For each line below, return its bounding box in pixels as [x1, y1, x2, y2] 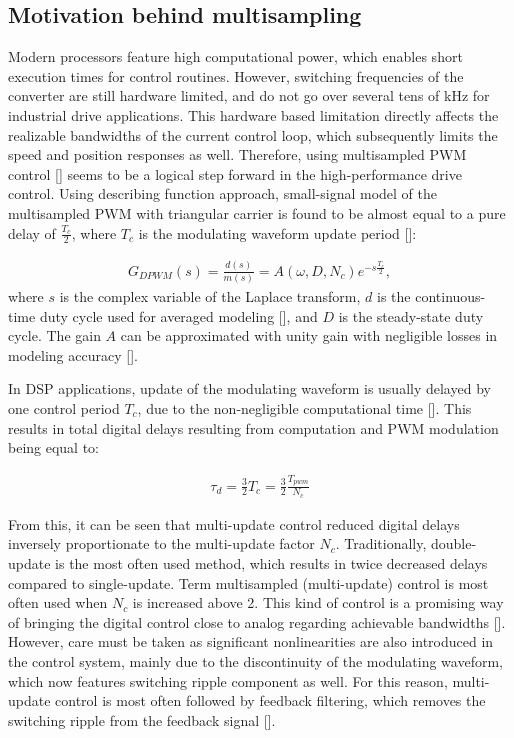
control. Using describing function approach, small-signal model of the [8, 183, 438, 204]
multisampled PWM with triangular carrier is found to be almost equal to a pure [8, 202, 506, 223]
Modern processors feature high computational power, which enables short [8, 46, 463, 67]
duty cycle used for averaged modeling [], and [39, 305, 318, 326]
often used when [8, 592, 108, 613]
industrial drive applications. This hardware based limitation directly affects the [8, 104, 499, 125]
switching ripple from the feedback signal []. [8, 709, 276, 730]
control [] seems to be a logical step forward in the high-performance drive [8, 163, 462, 184]
